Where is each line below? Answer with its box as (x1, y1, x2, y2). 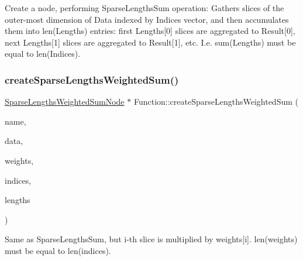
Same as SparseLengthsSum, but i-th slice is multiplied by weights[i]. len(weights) (5, 233, 298, 245)
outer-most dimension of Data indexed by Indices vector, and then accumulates (5, 13, 289, 25)
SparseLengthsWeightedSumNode (5, 95, 125, 108)
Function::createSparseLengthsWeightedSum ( (133, 95, 298, 108)
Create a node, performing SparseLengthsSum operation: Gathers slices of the (5, 2, 284, 13)
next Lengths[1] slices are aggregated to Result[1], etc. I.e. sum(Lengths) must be (5, 36, 296, 48)
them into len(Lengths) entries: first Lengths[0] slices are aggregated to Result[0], (5, 25, 295, 37)
